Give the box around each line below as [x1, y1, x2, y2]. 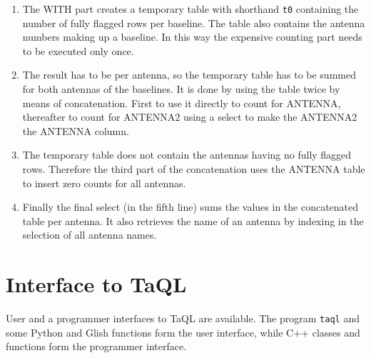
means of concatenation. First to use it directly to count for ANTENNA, [22, 95, 341, 110]
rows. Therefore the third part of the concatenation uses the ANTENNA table [22, 161, 365, 176]
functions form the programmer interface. [6, 339, 187, 354]
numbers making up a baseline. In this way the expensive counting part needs [22, 29, 362, 44]
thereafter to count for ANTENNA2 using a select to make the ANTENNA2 [22, 109, 357, 124]
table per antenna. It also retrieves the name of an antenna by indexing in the [22, 213, 364, 228]
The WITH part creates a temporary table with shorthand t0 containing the [22, 1, 359, 16]
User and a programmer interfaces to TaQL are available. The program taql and [6, 311, 360, 326]
